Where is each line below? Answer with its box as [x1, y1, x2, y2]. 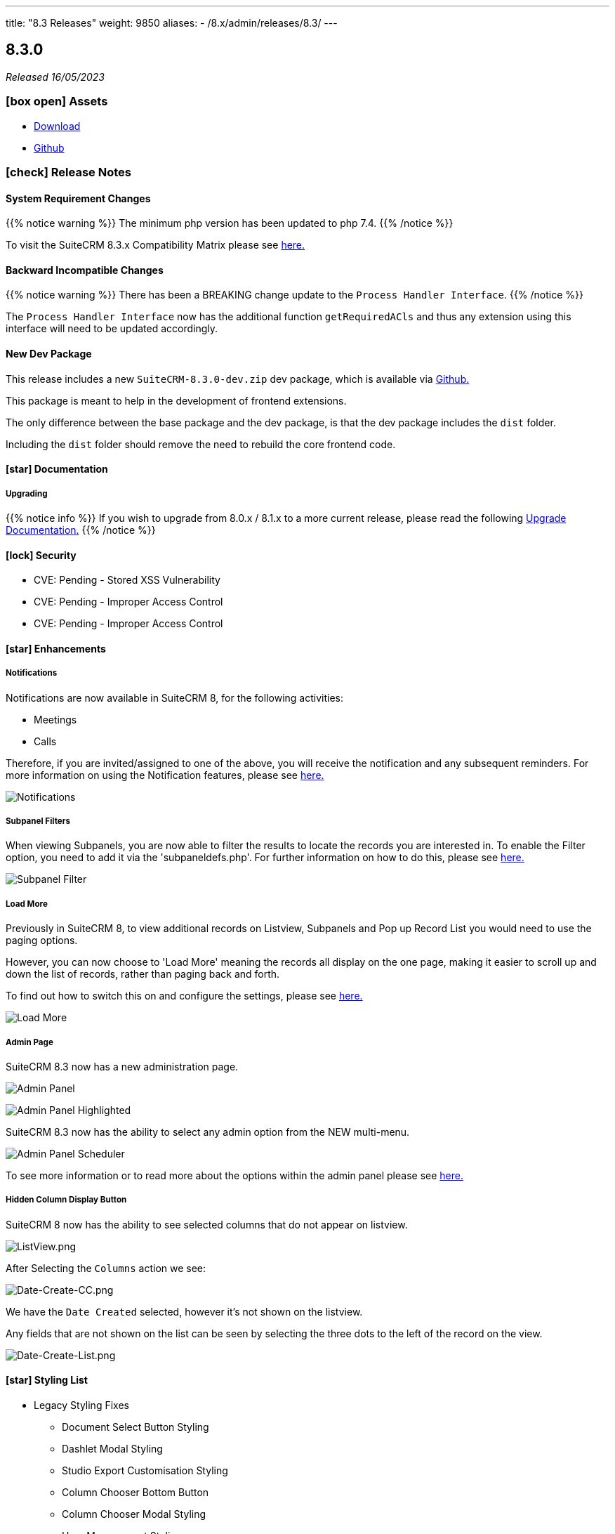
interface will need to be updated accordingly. [6, 322, 218, 335]
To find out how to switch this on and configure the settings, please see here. [6, 990, 363, 1002]
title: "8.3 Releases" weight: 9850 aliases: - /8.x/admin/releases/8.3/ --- [6, 17, 338, 29]
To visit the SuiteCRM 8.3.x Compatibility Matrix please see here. [6, 239, 305, 251]
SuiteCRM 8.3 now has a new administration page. [6, 1060, 239, 1073]
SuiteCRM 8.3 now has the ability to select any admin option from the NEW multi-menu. [6, 1125, 410, 1138]
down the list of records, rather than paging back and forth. [6, 968, 280, 981]
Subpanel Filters [6, 816, 70, 827]
